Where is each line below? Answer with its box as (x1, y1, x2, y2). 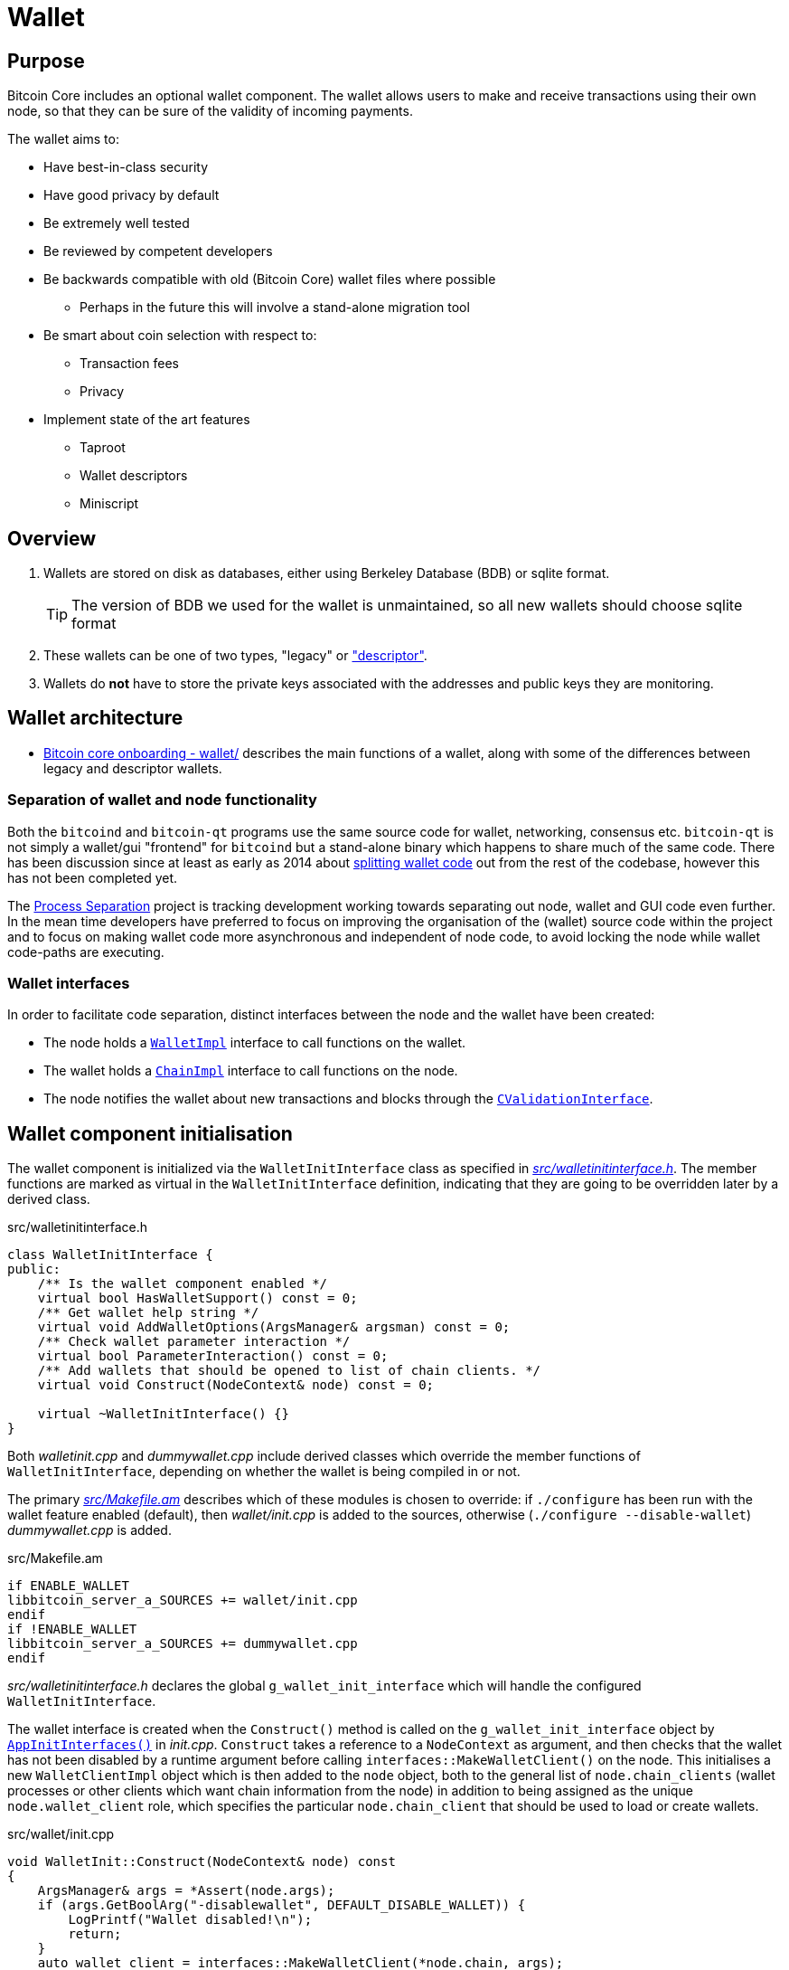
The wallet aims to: (7, 131, 119, 147)
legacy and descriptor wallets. (43, 760, 222, 776)
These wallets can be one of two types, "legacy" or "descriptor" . (43, 648, 427, 664)
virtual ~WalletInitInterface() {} (37, 1406, 289, 1422)
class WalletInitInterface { (7, 1247, 213, 1263)
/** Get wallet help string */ (37, 1305, 259, 1321)
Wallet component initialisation (7, 1122, 293, 1145)
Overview (7, 526, 97, 550)
